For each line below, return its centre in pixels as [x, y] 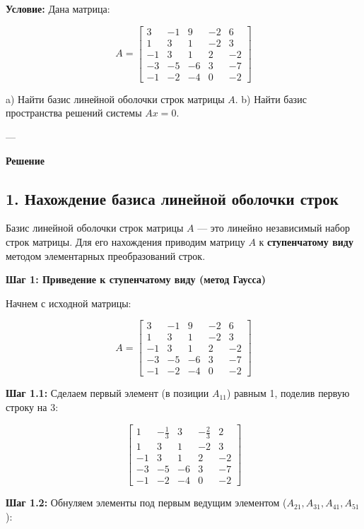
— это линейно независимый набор [274, 228]
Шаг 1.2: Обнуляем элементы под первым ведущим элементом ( [146, 503]
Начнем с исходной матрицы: [69, 303]
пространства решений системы [74, 113]
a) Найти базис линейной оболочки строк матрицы [115, 99]
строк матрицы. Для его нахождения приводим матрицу [125, 241]
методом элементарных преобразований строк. [106, 255]
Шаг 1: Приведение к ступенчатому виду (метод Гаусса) [136, 279]
